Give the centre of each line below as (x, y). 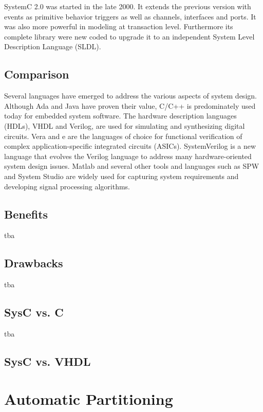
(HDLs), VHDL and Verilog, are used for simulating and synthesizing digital (125, 125)
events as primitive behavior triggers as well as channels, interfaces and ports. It (130, 16)
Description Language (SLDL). (53, 46)
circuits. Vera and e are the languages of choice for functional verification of (123, 136)
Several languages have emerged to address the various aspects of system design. (130, 96)
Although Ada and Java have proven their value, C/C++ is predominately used (130, 105)
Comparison (37, 74)
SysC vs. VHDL (48, 361)
